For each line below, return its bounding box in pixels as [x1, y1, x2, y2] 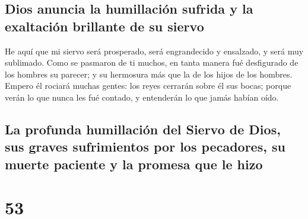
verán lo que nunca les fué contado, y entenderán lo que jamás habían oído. [5, 91, 279, 103]
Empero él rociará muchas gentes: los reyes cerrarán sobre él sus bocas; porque [5, 79, 291, 92]
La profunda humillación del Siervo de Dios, [5, 120, 281, 138]
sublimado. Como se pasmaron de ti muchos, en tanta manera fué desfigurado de [5, 56, 299, 69]
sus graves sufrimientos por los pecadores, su [5, 137, 285, 156]
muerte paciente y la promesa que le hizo [5, 154, 263, 173]
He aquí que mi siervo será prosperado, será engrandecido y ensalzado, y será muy [5, 44, 304, 57]
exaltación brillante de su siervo [5, 17, 204, 35]
